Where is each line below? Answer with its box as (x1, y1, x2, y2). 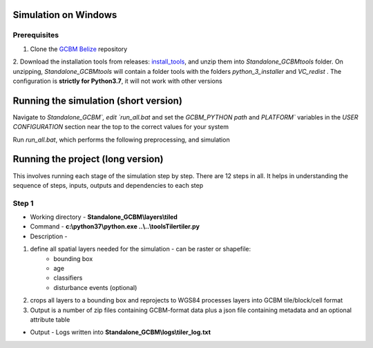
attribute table (30, 315, 70, 324)
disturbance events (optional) (53, 283, 137, 291)
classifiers (53, 273, 83, 282)
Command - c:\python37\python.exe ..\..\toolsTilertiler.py (30, 222, 200, 231)
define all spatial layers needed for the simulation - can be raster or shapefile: (30, 245, 251, 253)
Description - (30, 232, 68, 240)
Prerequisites (12, 30, 59, 40)
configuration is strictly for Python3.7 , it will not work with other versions (12, 77, 222, 85)
